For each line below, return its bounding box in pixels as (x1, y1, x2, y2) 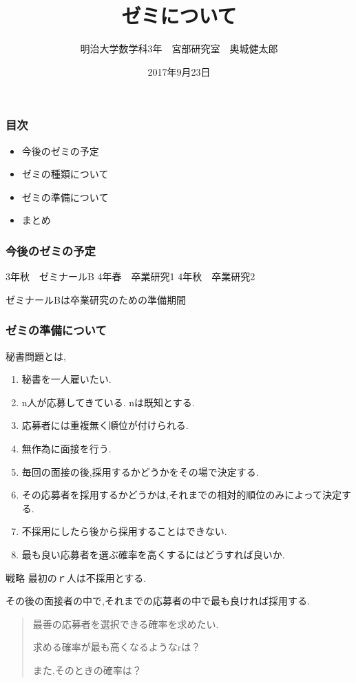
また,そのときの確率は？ (32, 662, 142, 677)
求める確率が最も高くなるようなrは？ (32, 640, 201, 654)
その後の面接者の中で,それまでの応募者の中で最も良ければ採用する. (6, 593, 310, 608)
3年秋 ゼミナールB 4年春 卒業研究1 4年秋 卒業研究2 (6, 269, 255, 284)
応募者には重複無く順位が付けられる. (21, 418, 189, 432)
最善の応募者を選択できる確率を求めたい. (32, 616, 219, 631)
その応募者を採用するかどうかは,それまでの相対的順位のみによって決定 (21, 487, 342, 502)
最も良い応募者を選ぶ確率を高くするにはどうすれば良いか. (21, 547, 285, 561)
